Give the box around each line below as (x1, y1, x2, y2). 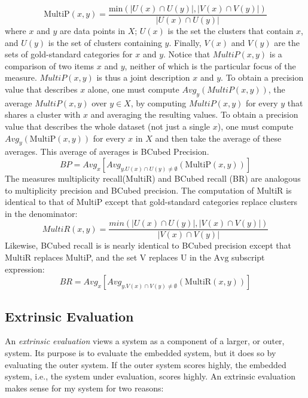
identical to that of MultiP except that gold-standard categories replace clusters (5, 195, 298, 208)
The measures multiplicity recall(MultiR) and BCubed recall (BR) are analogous (5, 172, 301, 184)
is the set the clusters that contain (167, 25, 294, 37)
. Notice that (163, 48, 211, 60)
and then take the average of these (155, 131, 282, 144)
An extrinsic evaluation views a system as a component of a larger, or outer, (5, 335, 285, 347)
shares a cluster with (5, 108, 81, 121)
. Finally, (169, 36, 202, 48)
